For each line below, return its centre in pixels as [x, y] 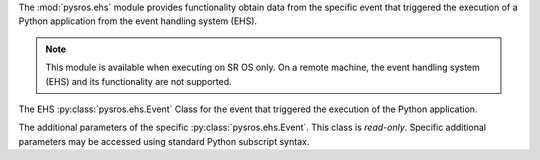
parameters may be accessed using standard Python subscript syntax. [164, 141]
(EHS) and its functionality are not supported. [138, 81]
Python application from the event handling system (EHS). [138, 21]
